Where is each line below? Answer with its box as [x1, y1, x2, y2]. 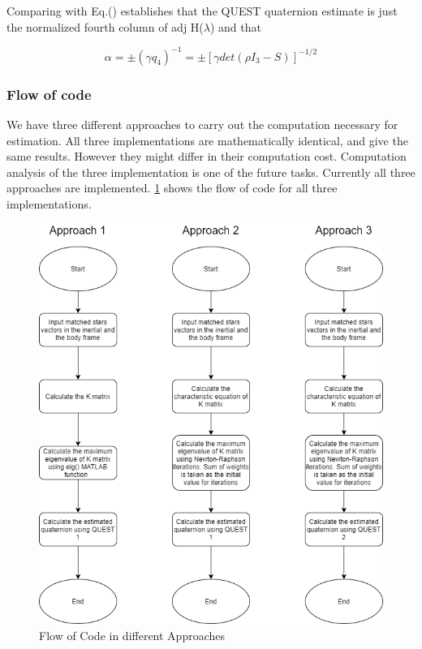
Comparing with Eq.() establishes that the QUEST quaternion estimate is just [6, 2, 398, 19]
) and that [209, 18, 261, 35]
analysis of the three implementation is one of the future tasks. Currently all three [6, 163, 416, 180]
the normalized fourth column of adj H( [6, 18, 204, 35]
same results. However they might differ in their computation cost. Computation [6, 148, 407, 165]
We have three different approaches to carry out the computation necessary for [6, 115, 398, 132]
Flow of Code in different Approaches [39, 626, 226, 643]
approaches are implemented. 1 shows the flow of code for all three [6, 179, 338, 196]
